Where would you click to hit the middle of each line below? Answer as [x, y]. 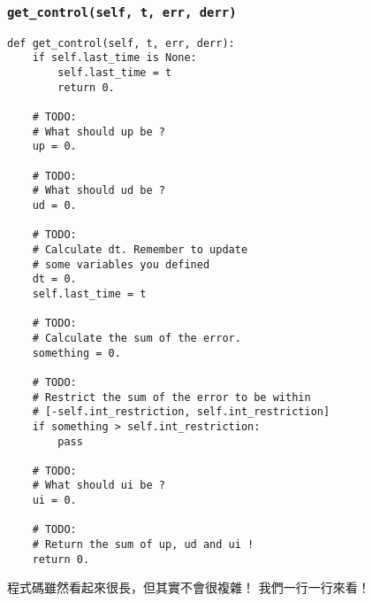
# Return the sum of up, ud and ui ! [143, 545]
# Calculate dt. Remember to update [140, 249]
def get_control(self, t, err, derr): [121, 43]
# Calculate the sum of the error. [137, 338]
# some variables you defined [121, 264]
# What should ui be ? [99, 486]
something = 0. [76, 353]
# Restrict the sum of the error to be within [171, 397]
